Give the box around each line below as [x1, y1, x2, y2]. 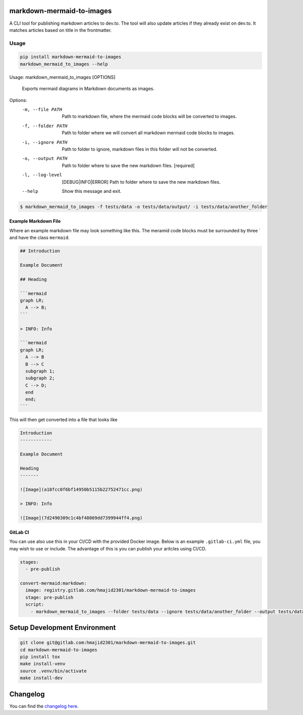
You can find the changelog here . [9, 703, 79, 709]
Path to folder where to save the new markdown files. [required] [62, 162, 195, 169]
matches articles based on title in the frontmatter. [9, 27, 112, 33]
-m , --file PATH [22, 107, 63, 112]
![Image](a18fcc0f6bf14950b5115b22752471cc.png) [20, 486, 143, 492]
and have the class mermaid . [9, 235, 70, 241]
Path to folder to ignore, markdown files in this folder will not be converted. [62, 146, 218, 152]
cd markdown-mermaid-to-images [20, 647, 98, 652]
